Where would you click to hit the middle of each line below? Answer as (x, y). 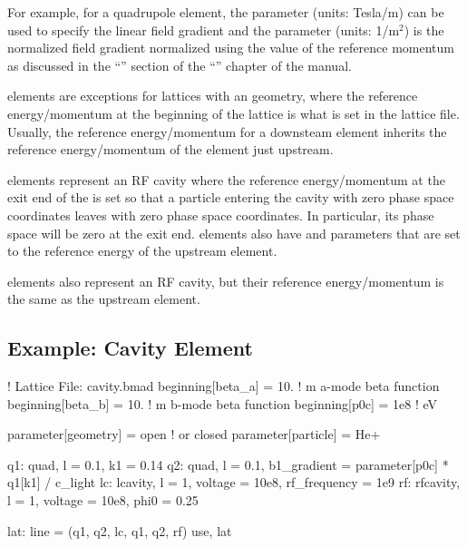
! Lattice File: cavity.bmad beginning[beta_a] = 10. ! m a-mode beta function (224, 386)
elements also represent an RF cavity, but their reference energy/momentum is (226, 281)
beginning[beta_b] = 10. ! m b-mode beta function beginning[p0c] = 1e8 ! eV (223, 403)
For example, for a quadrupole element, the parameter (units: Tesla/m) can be (226, 12)
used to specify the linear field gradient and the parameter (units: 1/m (204, 29)
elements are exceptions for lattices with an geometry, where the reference (213, 96)
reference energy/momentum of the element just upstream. (170, 149)
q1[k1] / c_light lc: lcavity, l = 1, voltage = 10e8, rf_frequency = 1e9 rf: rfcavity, (234, 482)
